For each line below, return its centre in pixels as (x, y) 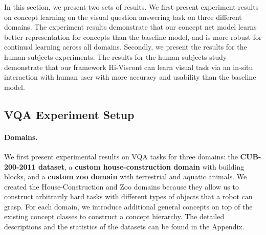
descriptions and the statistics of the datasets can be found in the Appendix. (124, 227)
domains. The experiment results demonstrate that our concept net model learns (130, 27)
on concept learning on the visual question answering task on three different (123, 17)
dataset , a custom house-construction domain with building (141, 166)
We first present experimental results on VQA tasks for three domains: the (121, 156)
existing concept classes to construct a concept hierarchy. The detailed (114, 216)
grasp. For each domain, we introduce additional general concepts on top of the (128, 206)
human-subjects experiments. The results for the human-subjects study (116, 56)
